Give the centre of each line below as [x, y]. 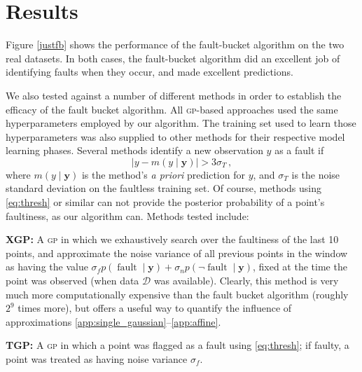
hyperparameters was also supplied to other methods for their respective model [175, 136]
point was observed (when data [72, 281]
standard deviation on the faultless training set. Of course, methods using [164, 188]
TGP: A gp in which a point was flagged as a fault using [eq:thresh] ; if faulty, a [177, 345]
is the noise [316, 174]
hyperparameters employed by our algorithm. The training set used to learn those [181, 123]
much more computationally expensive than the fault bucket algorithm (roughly [177, 294]
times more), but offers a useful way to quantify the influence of [155, 308]
